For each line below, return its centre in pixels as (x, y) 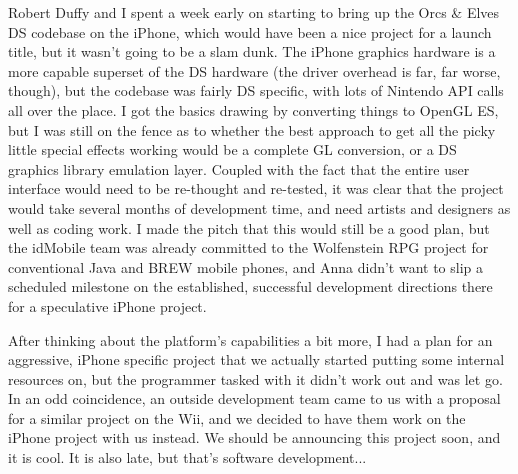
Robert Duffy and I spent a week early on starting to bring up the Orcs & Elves (254, 12)
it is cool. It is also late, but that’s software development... (187, 457)
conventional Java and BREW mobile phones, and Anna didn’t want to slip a (246, 266)
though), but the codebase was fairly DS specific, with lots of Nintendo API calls (256, 90)
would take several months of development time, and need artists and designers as (259, 207)
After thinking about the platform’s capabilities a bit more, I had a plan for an (250, 339)
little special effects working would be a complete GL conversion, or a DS (232, 149)
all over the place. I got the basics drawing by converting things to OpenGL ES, (253, 109)
